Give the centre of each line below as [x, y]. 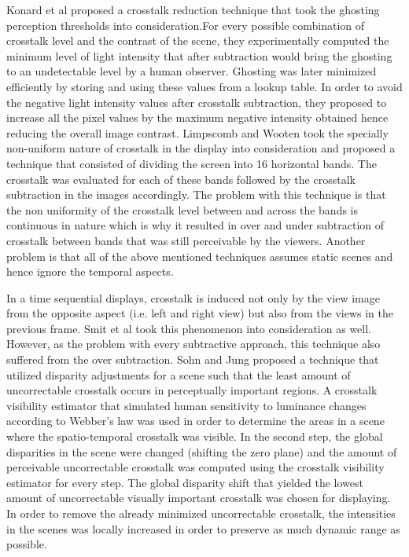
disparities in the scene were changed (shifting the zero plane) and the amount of [202, 451]
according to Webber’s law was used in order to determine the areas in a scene [195, 421]
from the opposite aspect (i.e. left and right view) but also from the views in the [200, 313]
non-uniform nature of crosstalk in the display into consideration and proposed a [201, 148]
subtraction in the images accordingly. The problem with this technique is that [196, 194]
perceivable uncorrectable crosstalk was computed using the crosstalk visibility [195, 467]
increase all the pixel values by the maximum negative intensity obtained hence [197, 117]
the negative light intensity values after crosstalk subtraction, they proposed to [197, 102]
